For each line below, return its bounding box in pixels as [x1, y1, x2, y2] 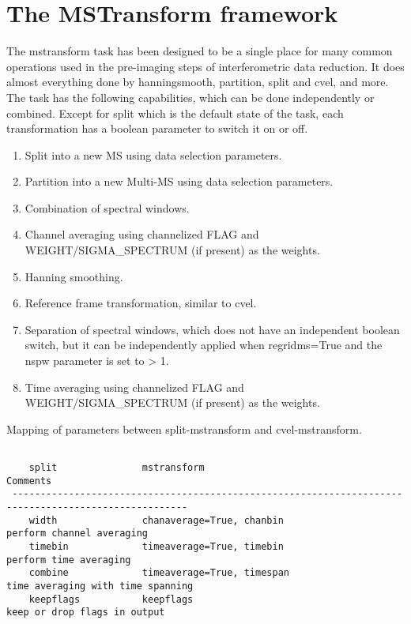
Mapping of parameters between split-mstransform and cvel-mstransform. [6, 420, 362, 437]
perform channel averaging [6, 528, 148, 539]
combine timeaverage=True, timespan [28, 567, 289, 579]
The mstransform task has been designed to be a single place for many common [6, 43, 393, 59]
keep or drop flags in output [6, 607, 165, 618]
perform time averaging [6, 554, 131, 566]
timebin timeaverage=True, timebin [28, 541, 284, 552]
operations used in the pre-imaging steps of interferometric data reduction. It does [6, 58, 405, 74]
